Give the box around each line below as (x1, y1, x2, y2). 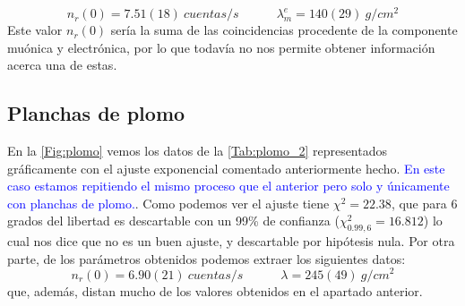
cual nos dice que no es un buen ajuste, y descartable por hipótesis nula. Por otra (7, 232, 455, 251)
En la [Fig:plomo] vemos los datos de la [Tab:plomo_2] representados (7, 141, 388, 160)
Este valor (7, 21, 63, 39)
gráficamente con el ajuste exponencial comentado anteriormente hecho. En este (7, 158, 445, 177)
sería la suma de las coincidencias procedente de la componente (110, 21, 458, 39)
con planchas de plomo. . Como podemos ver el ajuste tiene (7, 193, 330, 212)
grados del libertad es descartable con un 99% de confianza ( (7, 211, 340, 230)
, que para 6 (391, 193, 458, 212)
